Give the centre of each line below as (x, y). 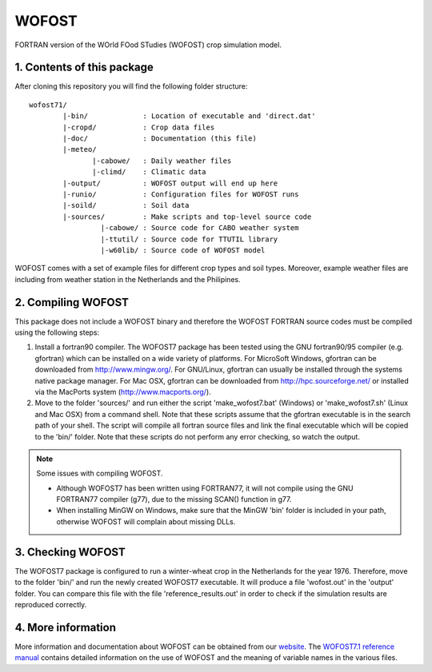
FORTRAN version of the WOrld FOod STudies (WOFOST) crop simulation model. (148, 45)
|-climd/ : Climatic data (150, 172)
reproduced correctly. (51, 604)
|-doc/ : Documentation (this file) (160, 139)
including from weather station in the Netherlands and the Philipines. (128, 279)
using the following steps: (57, 332)
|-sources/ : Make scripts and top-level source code (187, 217)
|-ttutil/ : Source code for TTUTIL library (189, 239)
